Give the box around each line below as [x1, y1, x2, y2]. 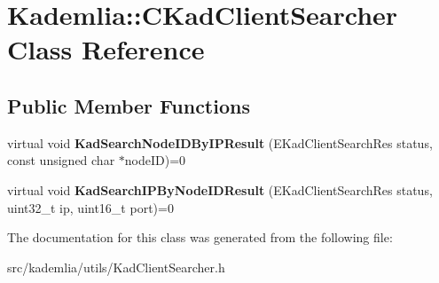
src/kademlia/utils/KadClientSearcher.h [7, 257, 225, 276]
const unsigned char [7, 151, 115, 169]
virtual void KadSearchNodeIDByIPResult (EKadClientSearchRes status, [7, 133, 433, 152]
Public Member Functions [7, 91, 250, 119]
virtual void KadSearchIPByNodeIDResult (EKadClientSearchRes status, [7, 180, 433, 199]
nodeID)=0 [124, 151, 186, 169]
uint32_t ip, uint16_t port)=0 [7, 198, 174, 216]
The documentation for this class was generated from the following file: [7, 228, 393, 247]
